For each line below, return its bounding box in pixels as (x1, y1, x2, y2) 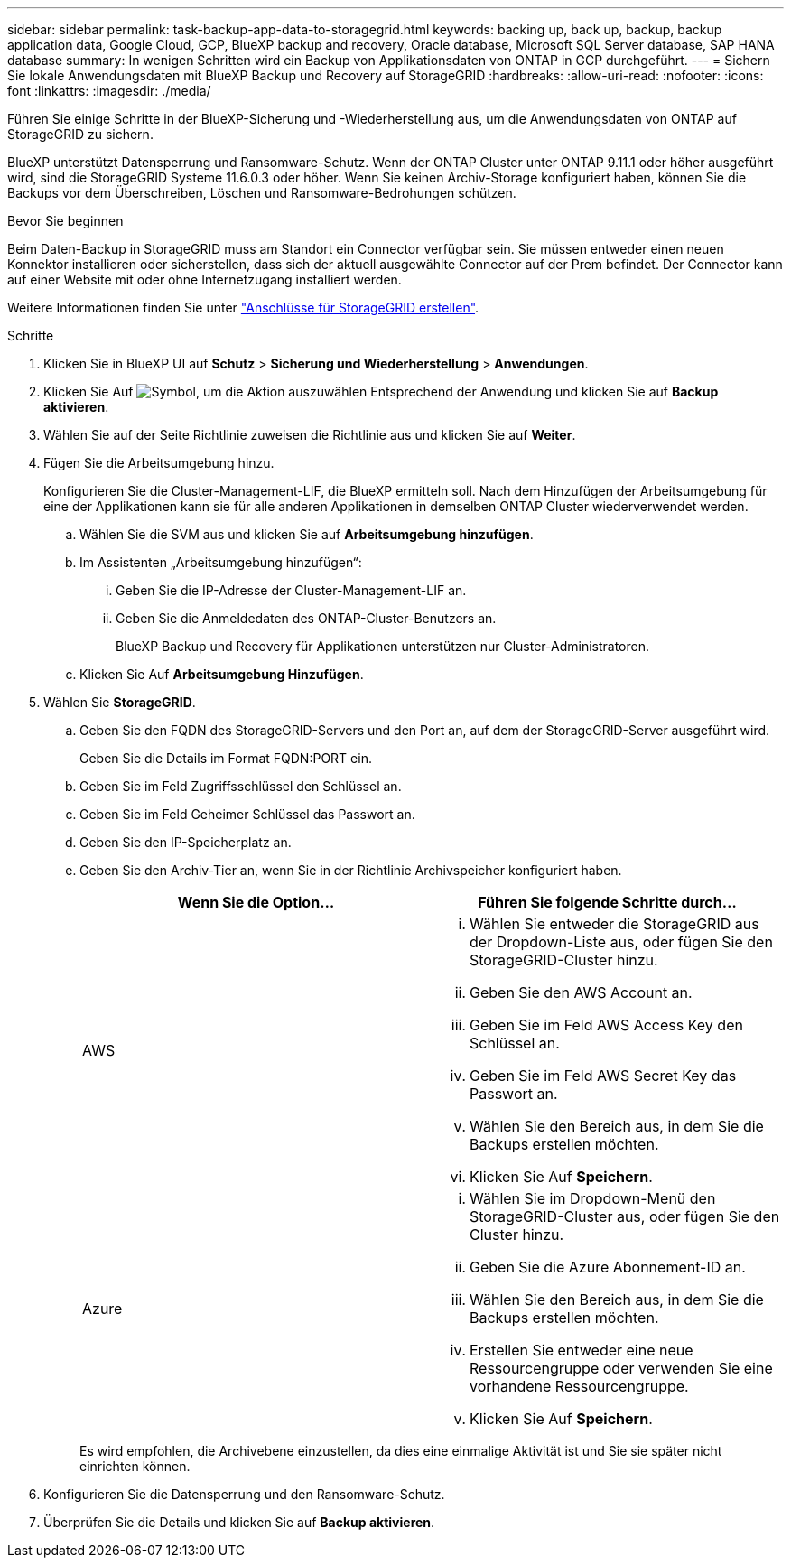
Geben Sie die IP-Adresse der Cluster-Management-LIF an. (116, 582, 467, 598)
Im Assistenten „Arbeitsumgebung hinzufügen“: (79, 554, 362, 570)
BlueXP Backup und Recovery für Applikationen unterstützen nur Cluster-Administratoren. (116, 638, 649, 654)
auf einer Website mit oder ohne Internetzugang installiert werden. (7, 272, 402, 287)
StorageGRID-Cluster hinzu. (470, 951, 658, 969)
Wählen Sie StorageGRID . (43, 694, 196, 710)
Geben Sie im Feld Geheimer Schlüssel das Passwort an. (79, 806, 415, 822)
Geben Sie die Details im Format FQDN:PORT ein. (79, 750, 372, 766)
